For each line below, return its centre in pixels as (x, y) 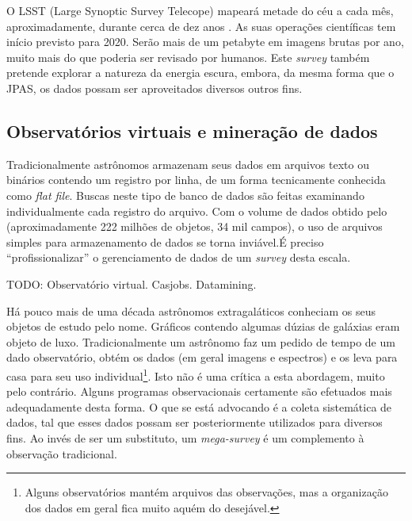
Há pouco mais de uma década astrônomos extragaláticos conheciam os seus (191, 310)
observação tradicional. (62, 453)
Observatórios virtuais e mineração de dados (192, 130)
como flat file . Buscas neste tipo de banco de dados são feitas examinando (185, 195)
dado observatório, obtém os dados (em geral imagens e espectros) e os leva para (202, 357)
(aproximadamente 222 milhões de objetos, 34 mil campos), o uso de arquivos (195, 226)
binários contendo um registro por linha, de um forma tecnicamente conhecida (196, 180)
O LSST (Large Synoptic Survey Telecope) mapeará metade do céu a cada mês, (200, 10)
